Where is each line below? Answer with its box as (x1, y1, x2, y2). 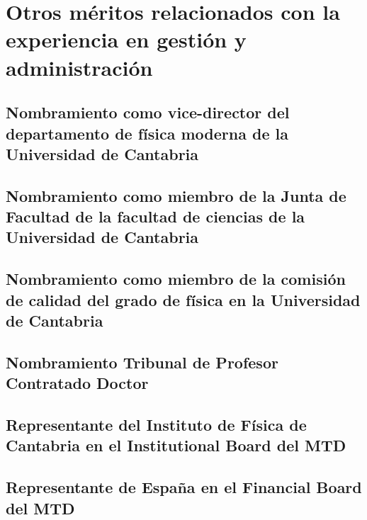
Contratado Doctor (6, 372, 149, 394)
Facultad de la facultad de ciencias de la (6, 205, 305, 227)
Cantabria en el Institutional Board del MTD (6, 434, 346, 456)
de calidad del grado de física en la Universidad (6, 288, 361, 310)
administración (6, 52, 153, 81)
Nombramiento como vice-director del (6, 101, 290, 123)
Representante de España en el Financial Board (6, 476, 362, 498)
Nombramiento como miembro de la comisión (6, 268, 346, 290)
